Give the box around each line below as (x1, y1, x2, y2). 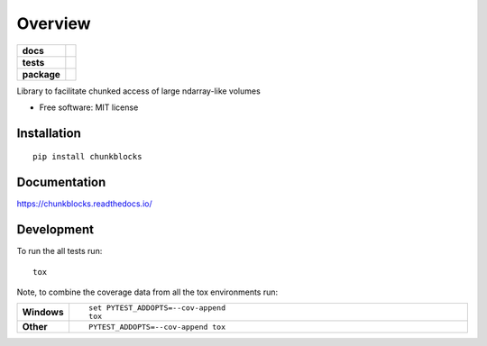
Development (16, 222, 95, 238)
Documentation (16, 175, 106, 190)
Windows (22, 306, 64, 319)
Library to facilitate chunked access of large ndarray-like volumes (16, 86, 261, 96)
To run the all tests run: (16, 246, 103, 257)
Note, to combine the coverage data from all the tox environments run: (16, 287, 279, 297)
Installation (16, 125, 81, 141)
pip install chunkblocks (32, 151, 142, 162)
